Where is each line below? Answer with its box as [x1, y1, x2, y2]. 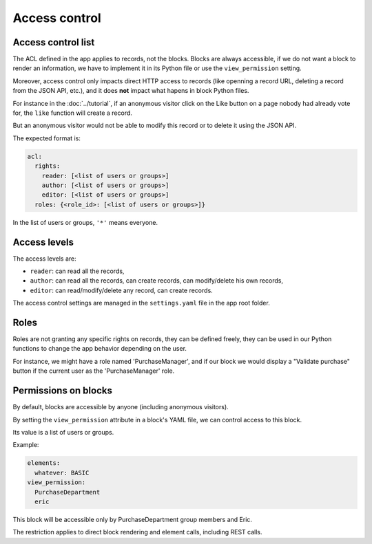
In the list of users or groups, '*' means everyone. [12, 218, 158, 226]
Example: [12, 441, 39, 449]
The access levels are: [12, 254, 76, 263]
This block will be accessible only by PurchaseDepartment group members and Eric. [12, 515, 253, 523]
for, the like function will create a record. [12, 109, 132, 117]
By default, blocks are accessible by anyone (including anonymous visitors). [12, 403, 229, 411]
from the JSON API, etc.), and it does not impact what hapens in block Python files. [12, 87, 249, 95]
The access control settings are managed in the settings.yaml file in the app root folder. [12, 299, 270, 307]
